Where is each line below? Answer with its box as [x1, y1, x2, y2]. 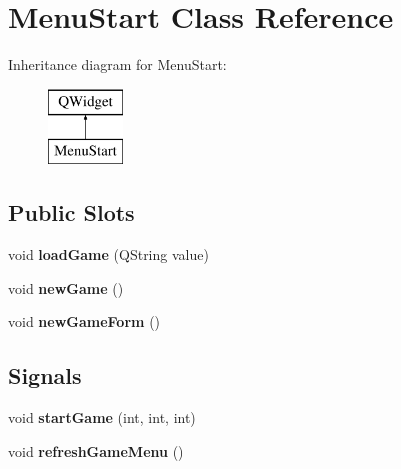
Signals [8, 360, 82, 391]
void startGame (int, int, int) [8, 407, 196, 428]
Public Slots [8, 197, 135, 228]
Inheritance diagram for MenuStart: [8, 54, 227, 75]
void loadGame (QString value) [8, 244, 209, 265]
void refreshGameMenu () [8, 440, 184, 461]
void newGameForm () [8, 311, 161, 332]
